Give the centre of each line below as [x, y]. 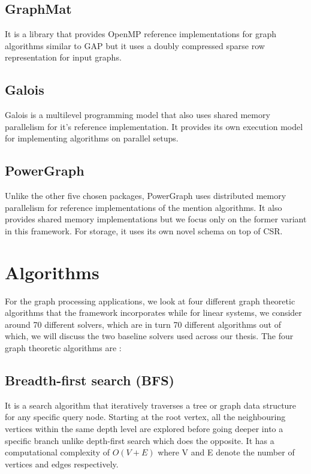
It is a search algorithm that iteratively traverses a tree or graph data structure [151, 405]
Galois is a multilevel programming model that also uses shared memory [138, 115]
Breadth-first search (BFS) [90, 380]
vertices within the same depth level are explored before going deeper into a [144, 429]
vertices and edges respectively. [62, 464]
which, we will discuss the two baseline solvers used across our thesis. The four [149, 336]
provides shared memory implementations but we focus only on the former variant [156, 219]
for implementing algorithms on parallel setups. [92, 138]
